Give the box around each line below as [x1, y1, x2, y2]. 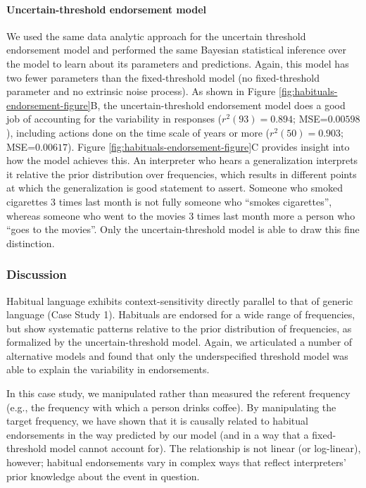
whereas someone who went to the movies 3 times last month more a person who [6, 208, 355, 223]
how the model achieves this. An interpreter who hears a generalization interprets [6, 153, 358, 168]
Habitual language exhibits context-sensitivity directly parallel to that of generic [6, 293, 353, 308]
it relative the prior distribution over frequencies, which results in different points [6, 166, 357, 181]
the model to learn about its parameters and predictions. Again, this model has [6, 56, 349, 70]
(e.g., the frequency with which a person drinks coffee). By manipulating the [6, 399, 336, 414]
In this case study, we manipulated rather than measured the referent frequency [6, 386, 351, 401]
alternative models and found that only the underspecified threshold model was [6, 348, 348, 363]
